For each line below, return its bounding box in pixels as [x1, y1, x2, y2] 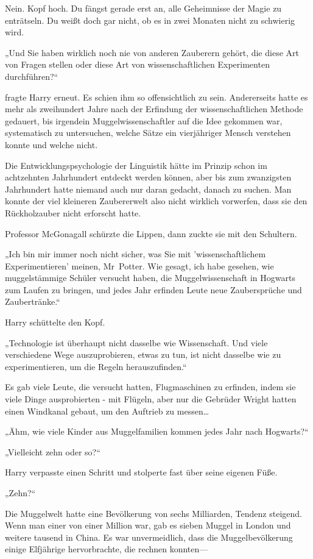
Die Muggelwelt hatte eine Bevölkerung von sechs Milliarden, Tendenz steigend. [5, 507, 302, 519]
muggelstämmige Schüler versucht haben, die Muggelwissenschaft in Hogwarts [5, 271, 295, 284]
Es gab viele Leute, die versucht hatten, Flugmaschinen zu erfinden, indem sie [5, 380, 296, 393]
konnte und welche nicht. [5, 138, 98, 151]
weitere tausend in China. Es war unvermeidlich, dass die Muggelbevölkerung [5, 530, 293, 543]
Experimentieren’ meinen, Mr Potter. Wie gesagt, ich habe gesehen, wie [5, 259, 274, 272]
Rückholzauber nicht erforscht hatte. [5, 206, 141, 219]
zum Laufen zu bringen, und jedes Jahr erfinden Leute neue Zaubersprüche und [5, 283, 302, 296]
